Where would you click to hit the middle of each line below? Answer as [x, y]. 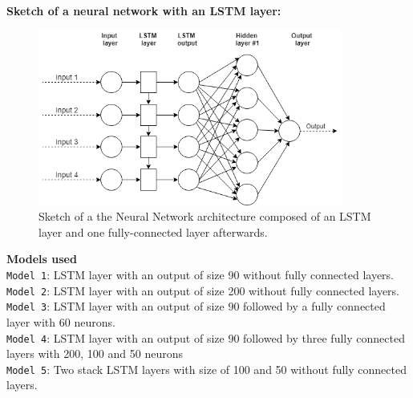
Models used [42, 259]
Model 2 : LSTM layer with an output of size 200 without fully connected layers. [203, 290]
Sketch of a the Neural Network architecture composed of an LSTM [205, 216]
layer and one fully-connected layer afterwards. [153, 231]
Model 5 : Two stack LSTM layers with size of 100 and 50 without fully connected [206, 369]
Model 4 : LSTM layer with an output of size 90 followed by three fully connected [206, 337]
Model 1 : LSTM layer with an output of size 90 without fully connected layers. [200, 274]
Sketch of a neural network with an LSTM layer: [144, 10]
